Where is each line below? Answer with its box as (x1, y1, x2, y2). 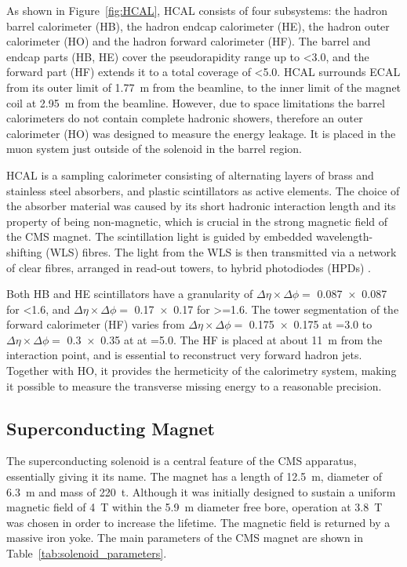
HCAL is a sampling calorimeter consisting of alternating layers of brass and (6, 166, 374, 183)
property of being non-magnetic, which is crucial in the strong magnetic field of (6, 213, 388, 229)
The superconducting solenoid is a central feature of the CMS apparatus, (6, 453, 357, 469)
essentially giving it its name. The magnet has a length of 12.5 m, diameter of (6, 468, 383, 485)
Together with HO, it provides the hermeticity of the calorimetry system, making (6, 362, 397, 379)
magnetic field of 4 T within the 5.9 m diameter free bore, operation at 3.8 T (6, 499, 383, 515)
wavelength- (315, 228, 373, 245)
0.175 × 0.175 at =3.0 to (249, 316, 372, 333)
